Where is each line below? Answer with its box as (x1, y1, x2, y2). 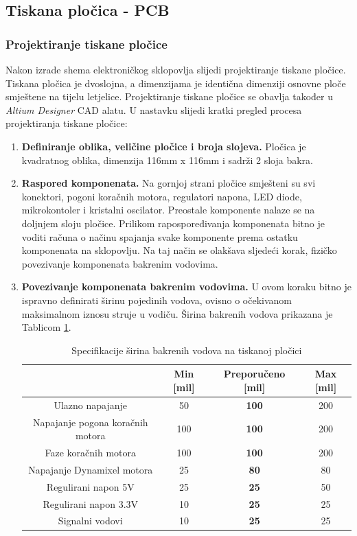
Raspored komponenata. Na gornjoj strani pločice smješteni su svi (21, 176, 316, 190)
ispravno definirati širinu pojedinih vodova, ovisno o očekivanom (21, 292, 292, 307)
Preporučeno (223, 366, 286, 381)
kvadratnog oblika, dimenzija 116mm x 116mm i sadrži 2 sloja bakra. (21, 152, 313, 167)
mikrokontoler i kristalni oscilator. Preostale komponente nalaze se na (21, 202, 315, 217)
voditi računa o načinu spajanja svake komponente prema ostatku (21, 229, 298, 244)
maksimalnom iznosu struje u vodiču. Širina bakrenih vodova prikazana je (21, 306, 333, 321)
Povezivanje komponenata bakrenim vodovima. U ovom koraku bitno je (21, 279, 352, 294)
